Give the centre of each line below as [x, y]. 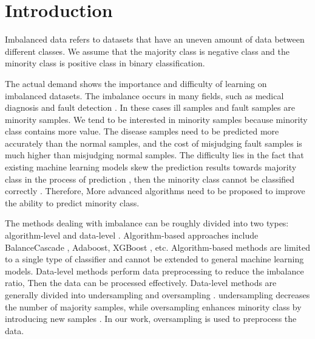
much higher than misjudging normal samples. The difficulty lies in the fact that [154, 155]
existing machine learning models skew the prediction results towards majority [151, 167]
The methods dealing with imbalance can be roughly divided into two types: [147, 223]
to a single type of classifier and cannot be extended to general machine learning [154, 259]
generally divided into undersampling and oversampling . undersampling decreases [157, 295]
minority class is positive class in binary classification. [105, 63]
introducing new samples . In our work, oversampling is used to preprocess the [151, 319]
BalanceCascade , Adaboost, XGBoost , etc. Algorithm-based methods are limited [157, 247]
